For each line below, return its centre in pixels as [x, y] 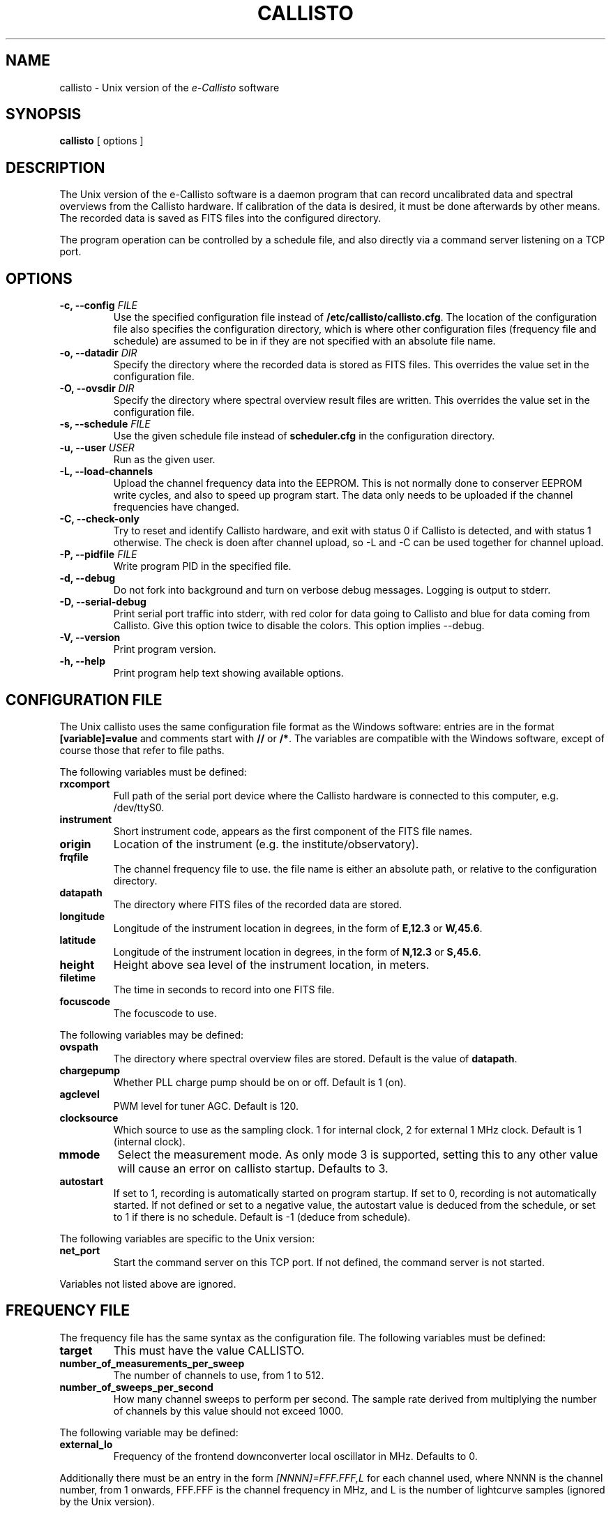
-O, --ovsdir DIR [97, 389]
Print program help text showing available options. [228, 673]
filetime [78, 977]
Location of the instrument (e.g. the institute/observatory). [266, 844]
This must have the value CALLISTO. [209, 1350]
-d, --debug [87, 578]
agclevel [80, 1094]
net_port [80, 1250]
